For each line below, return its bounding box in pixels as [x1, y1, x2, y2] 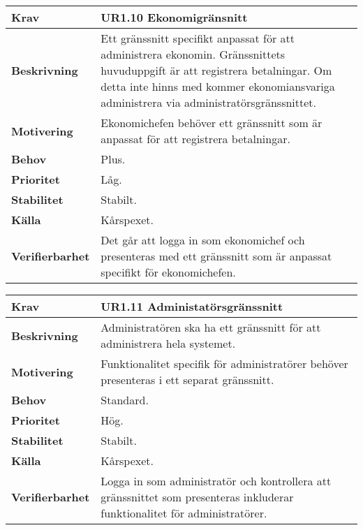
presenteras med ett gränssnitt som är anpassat [101, 248, 332, 264]
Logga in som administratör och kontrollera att [101, 473, 332, 489]
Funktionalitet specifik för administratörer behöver [101, 355, 348, 371]
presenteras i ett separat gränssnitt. [101, 371, 274, 388]
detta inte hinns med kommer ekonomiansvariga [101, 78, 335, 94]
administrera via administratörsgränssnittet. [101, 94, 317, 110]
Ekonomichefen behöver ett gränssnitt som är [101, 115, 323, 131]
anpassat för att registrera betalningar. [101, 131, 290, 147]
